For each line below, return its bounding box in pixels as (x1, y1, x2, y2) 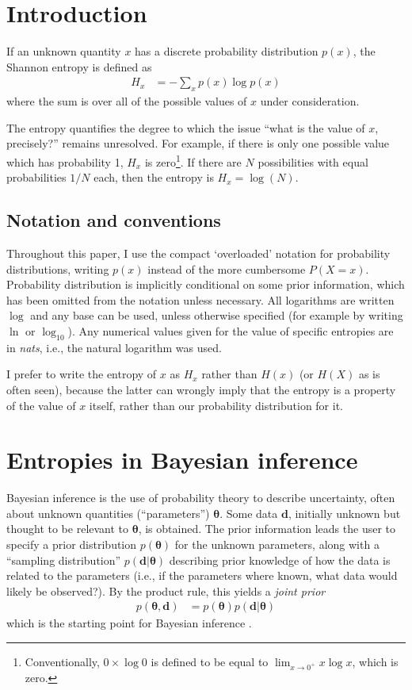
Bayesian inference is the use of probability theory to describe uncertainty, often (6, 489, 395, 506)
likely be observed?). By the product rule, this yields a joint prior (6, 582, 326, 599)
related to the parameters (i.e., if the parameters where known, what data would (6, 567, 398, 584)
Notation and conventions (6, 208, 221, 232)
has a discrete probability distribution (135, 43, 319, 59)
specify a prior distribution (6, 536, 137, 553)
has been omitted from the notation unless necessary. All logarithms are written (6, 291, 395, 308)
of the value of (6, 397, 76, 413)
